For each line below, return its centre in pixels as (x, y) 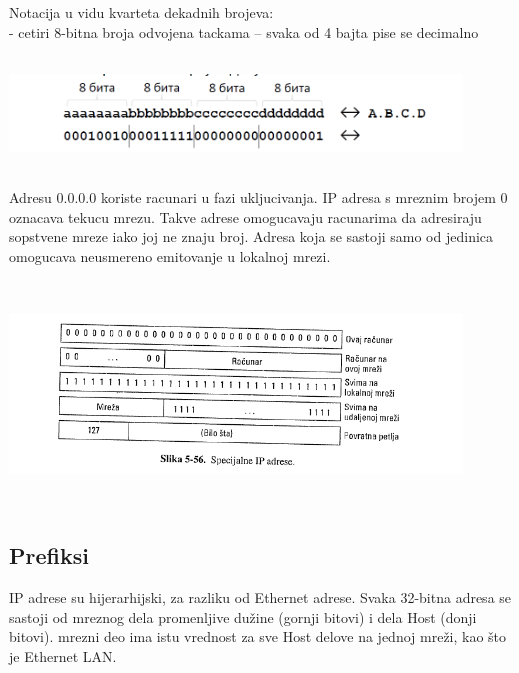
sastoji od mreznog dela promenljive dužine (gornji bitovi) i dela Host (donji (243, 616)
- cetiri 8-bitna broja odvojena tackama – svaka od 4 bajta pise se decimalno (244, 31)
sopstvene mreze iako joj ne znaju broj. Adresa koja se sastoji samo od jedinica (251, 236)
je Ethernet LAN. (63, 655)
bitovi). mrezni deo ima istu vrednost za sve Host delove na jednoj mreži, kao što (258, 636)
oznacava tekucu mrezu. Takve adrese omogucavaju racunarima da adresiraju (245, 216)
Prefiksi (49, 555)
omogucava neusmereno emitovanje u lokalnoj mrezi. (170, 255)
